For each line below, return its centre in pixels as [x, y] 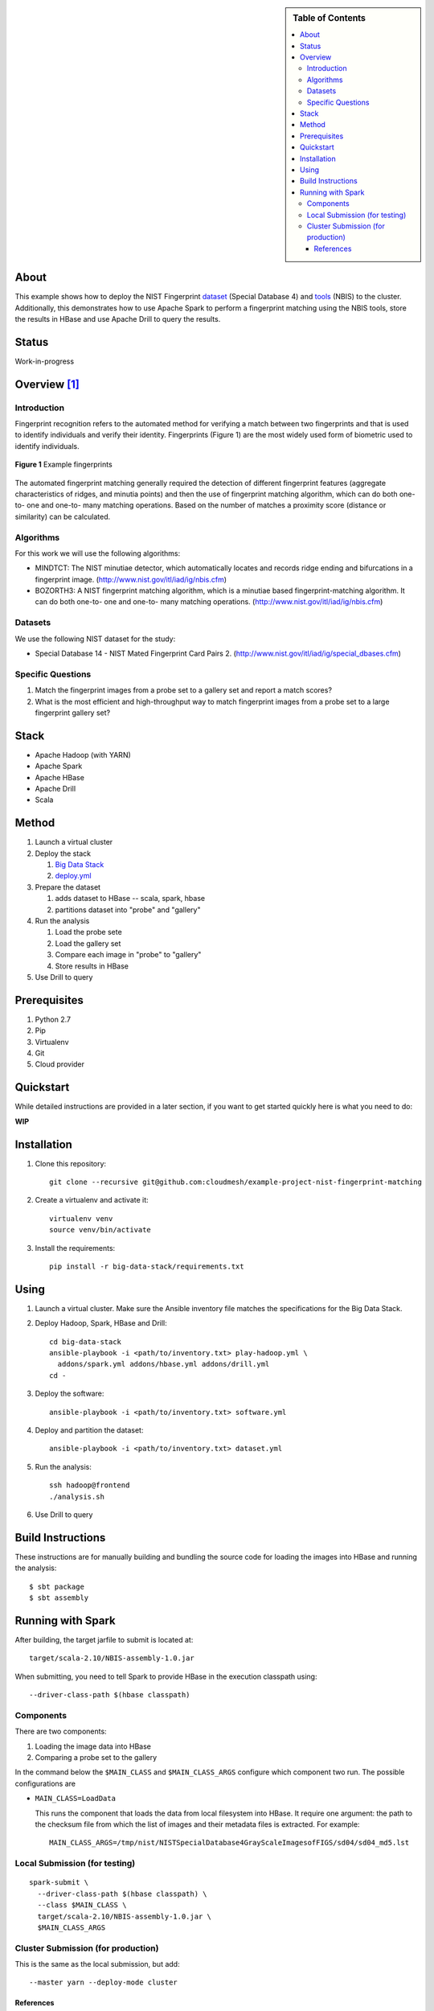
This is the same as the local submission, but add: [97, 1964]
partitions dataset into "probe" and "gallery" [128, 910]
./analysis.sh [77, 1497]
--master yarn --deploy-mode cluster [104, 1982]
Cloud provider [59, 1064]
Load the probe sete [88, 932]
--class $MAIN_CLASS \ [82, 1905]
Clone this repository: [71, 1163]
